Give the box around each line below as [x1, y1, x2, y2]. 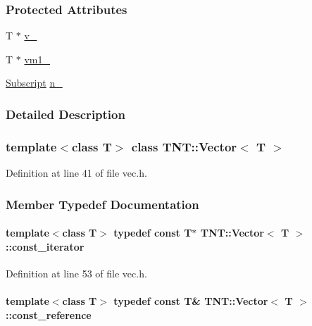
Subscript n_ [6, 75, 63, 90]
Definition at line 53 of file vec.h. [6, 265, 147, 280]
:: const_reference [6, 307, 92, 322]
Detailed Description [6, 105, 125, 123]
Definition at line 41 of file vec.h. [6, 165, 147, 180]
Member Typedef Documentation [6, 195, 199, 213]
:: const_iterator [6, 239, 85, 253]
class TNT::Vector [131, 137, 237, 155]
